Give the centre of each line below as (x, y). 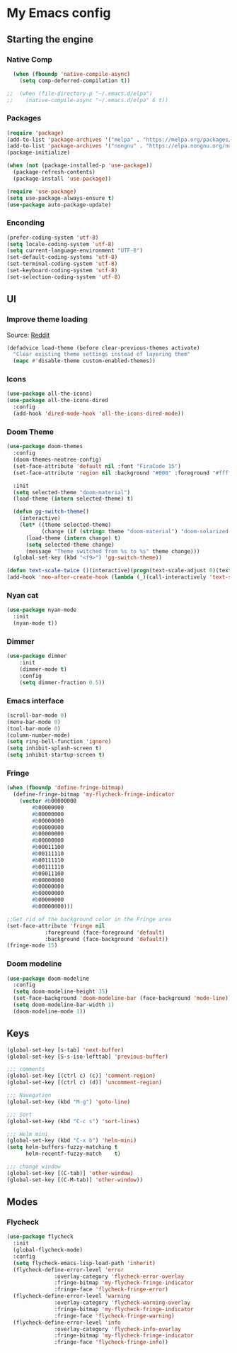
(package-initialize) (39, 153)
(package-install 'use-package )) (62, 179)
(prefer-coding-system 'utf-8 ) (53, 238)
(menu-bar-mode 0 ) (34, 722)
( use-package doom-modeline (48, 979)
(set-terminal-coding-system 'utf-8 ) (62, 264)
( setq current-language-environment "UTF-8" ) (75, 251)
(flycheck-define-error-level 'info (67, 1323)
